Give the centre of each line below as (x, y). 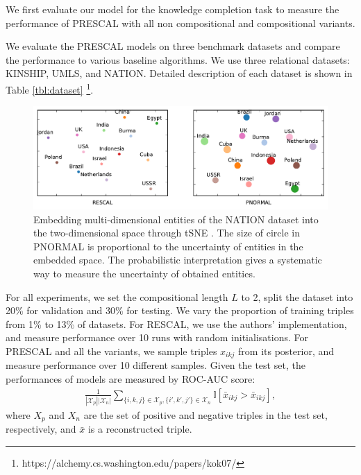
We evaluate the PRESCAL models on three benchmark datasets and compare (173, 46)
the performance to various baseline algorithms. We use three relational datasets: (178, 59)
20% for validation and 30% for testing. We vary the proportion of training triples (180, 310)
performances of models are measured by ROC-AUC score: (131, 378)
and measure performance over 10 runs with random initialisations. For (157, 337)
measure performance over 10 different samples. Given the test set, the (156, 365)
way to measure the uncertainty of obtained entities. (144, 273)
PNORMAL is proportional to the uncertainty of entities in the (168, 246)
